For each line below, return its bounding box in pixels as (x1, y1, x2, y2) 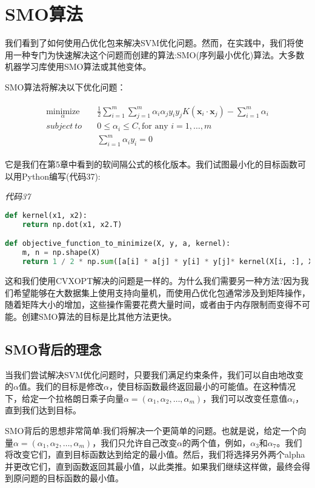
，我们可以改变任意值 (202, 391, 288, 404)
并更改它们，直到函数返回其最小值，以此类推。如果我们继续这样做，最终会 (5, 459, 302, 472)
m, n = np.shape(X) (22, 248, 101, 257)
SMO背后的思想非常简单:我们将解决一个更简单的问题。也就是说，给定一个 (5, 424, 298, 436)
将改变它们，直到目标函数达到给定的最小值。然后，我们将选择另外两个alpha (5, 448, 305, 461)
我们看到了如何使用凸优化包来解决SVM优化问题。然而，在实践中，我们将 (5, 36, 296, 49)
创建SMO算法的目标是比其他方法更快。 (21, 310, 177, 322)
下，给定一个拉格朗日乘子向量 (5, 391, 124, 404)
